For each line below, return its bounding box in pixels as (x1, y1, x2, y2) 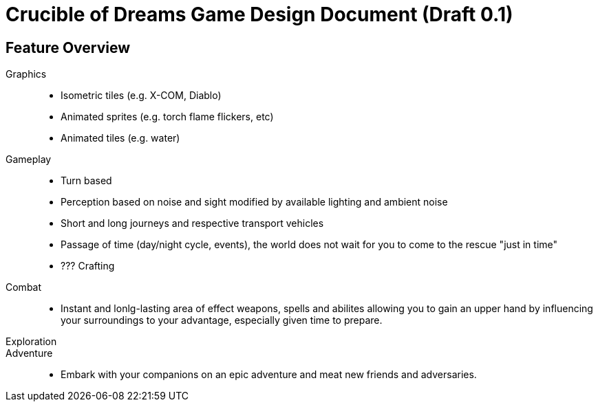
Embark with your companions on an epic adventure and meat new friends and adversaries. (61, 368, 477, 381)
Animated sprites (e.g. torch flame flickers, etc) (61, 111, 274, 123)
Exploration (6, 335, 57, 348)
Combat (6, 281, 42, 294)
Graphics (6, 68, 47, 80)
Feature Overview (6, 38, 131, 56)
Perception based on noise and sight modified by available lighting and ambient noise (61, 196, 448, 208)
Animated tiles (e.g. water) (61, 132, 180, 144)
